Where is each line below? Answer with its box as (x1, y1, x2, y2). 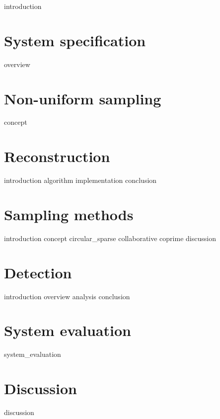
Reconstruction (4, 146, 110, 167)
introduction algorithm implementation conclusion (4, 175, 157, 185)
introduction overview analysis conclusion (4, 291, 130, 301)
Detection (4, 262, 72, 282)
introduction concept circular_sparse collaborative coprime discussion (4, 233, 216, 243)
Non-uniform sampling (4, 88, 161, 108)
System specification (4, 30, 146, 50)
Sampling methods (4, 204, 134, 224)
